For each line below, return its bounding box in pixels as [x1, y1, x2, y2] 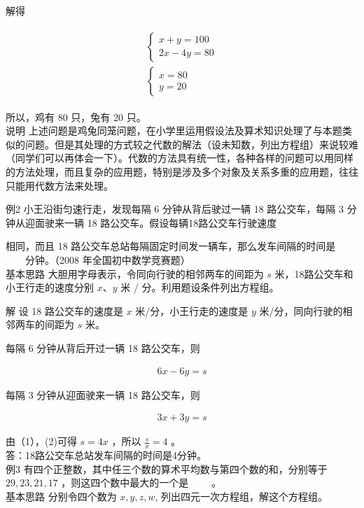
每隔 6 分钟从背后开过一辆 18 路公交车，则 [6, 341, 200, 355]
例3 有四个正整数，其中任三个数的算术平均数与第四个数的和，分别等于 [6, 461, 328, 476]
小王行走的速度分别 [6, 280, 94, 295]
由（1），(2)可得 [6, 434, 77, 449]
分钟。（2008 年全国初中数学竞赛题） [25, 253, 190, 267]
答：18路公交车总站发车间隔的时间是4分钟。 [6, 448, 206, 463]
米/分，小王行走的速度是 [135, 303, 248, 318]
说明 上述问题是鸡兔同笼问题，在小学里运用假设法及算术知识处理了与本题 [6, 123, 342, 138]
